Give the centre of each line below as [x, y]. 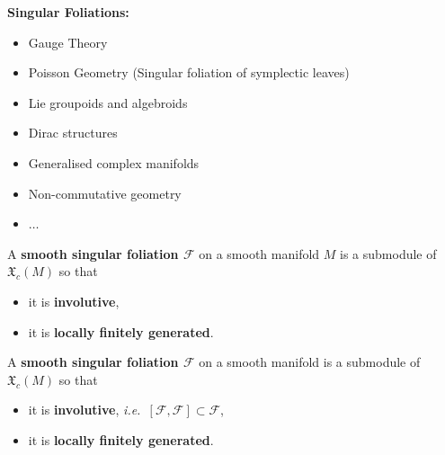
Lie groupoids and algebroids [108, 102]
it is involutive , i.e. [85, 410]
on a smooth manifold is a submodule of [310, 362]
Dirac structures [73, 133]
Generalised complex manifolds [114, 162]
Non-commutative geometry [105, 193]
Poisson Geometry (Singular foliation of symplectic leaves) [189, 72]
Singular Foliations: [68, 12]
